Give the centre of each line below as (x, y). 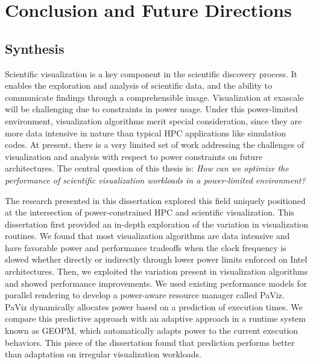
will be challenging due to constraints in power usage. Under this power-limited (151, 109)
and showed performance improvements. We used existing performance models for (156, 283)
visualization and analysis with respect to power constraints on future (134, 156)
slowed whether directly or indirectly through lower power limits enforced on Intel (156, 259)
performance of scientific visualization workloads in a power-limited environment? (155, 180)
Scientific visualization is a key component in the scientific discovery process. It (151, 73)
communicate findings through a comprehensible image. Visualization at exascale (154, 97)
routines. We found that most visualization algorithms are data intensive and (147, 236)
